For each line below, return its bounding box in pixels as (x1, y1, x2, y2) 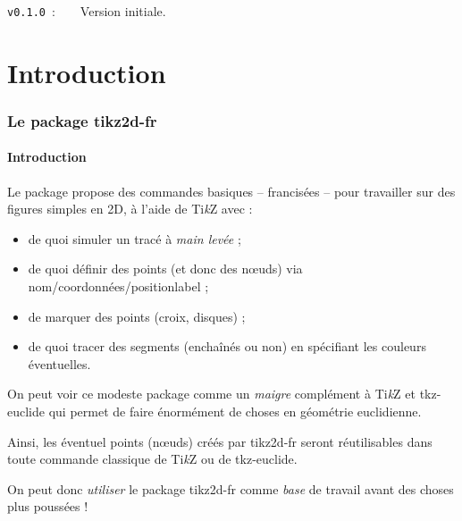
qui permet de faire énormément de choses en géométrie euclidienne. (48, 402, 422, 421)
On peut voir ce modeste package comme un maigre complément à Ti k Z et (7, 384, 416, 403)
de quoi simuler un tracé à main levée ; (28, 229, 241, 248)
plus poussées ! (7, 497, 88, 516)
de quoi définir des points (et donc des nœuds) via (28, 259, 303, 278)
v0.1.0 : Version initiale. (7, 2, 166, 20)
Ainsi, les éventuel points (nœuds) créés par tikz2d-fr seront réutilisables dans (7, 432, 433, 450)
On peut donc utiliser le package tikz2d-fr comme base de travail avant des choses (7, 479, 454, 498)
